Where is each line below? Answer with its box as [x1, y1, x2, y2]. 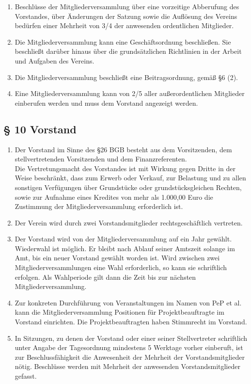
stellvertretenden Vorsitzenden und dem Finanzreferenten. [15, 154, 187, 164]
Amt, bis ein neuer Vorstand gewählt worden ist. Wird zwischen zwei [15, 253, 220, 263]
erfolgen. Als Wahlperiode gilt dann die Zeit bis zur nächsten [15, 272, 196, 282]
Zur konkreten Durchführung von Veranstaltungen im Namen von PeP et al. [15, 297, 242, 307]
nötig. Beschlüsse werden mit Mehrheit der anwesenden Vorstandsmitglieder [15, 361, 240, 371]
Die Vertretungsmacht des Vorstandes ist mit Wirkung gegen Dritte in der [15, 163, 236, 173]
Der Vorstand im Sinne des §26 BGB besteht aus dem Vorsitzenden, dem [15, 144, 232, 154]
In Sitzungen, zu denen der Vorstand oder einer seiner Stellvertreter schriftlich [15, 333, 248, 343]
